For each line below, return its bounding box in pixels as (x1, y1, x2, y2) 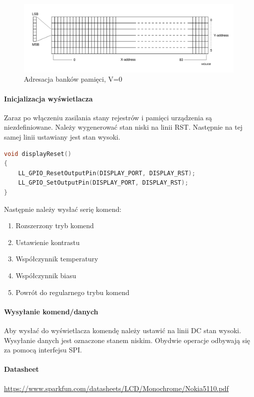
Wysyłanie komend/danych (4, 306, 99, 316)
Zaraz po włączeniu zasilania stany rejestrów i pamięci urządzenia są (4, 112, 212, 122)
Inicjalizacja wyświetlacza (4, 93, 93, 103)
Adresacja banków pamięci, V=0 (24, 74, 122, 84)
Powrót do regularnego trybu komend (15, 287, 130, 297)
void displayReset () (4, 150, 72, 157)
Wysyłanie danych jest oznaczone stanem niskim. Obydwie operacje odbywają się (4, 335, 251, 345)
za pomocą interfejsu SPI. (4, 345, 82, 355)
